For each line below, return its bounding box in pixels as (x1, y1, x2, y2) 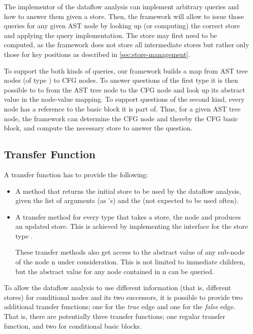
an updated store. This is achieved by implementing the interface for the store (15, 221, 248, 231)
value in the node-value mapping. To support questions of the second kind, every (4, 94, 245, 104)
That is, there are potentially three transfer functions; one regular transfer (4, 311, 225, 321)
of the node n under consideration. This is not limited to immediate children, (15, 257, 245, 267)
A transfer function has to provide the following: (4, 169, 148, 179)
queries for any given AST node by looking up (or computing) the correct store (4, 20, 240, 31)
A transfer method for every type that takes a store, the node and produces (15, 211, 241, 222)
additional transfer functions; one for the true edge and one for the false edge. (4, 301, 235, 312)
